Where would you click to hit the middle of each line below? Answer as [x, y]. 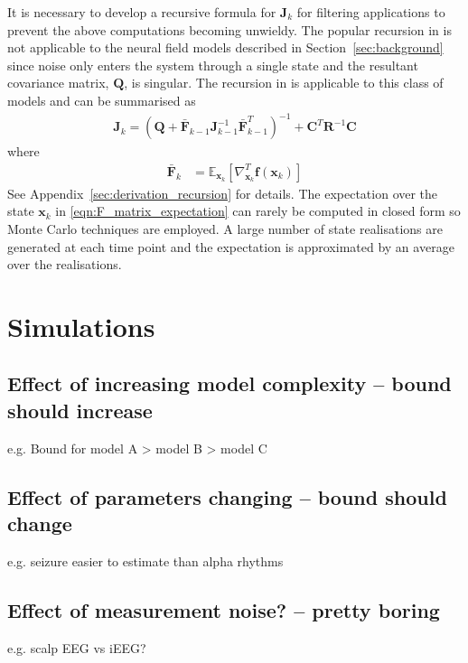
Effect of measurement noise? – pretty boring [224, 609]
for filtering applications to [371, 12]
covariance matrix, [58, 83]
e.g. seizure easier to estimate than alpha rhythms [145, 560]
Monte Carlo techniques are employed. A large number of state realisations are [225, 228]
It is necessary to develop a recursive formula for [142, 12]
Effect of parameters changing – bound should [227, 496]
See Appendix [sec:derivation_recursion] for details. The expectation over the [223, 193]
